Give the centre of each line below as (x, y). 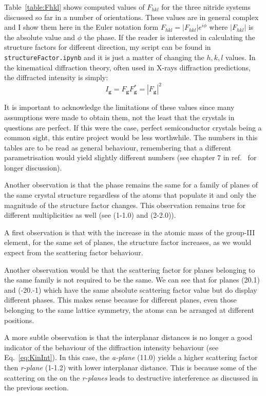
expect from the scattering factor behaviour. (74, 252)
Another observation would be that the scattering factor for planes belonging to (130, 269)
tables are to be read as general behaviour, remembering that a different (118, 147)
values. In (241, 57)
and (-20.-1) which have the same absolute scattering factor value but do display (131, 289)
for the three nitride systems (206, 7)
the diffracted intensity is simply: (56, 77)
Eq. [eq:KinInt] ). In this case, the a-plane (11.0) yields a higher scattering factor (131, 357)
